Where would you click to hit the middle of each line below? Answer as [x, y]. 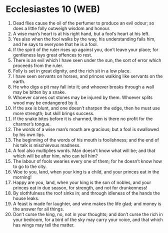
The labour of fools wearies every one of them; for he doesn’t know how [87, 161]
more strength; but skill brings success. [53, 113]
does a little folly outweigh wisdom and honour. [61, 28]
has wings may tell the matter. [44, 225]
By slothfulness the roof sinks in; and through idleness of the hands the [86, 193]
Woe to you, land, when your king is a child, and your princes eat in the [86, 171]
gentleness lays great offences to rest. [52, 55]
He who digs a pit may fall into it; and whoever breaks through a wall [83, 86]
